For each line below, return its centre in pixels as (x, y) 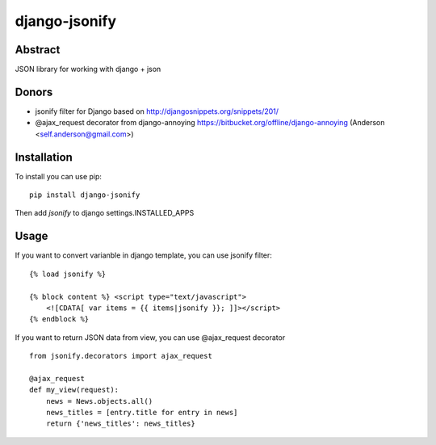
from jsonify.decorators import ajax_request (121, 356)
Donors (34, 92)
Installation (44, 157)
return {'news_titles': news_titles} (120, 424)
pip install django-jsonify (85, 195)
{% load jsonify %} (68, 274)
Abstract (38, 50)
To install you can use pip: (59, 176)
